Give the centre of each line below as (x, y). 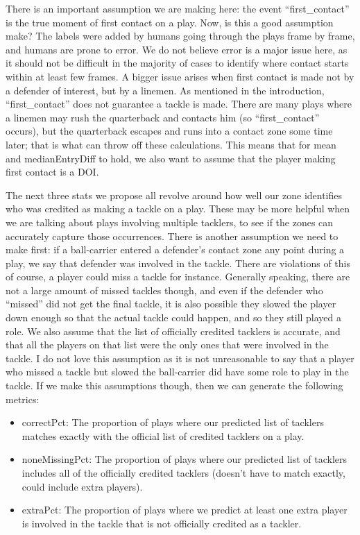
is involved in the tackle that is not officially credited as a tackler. (162, 523)
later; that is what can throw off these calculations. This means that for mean (171, 144)
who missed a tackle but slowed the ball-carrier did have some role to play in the (177, 372)
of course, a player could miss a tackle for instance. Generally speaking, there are (178, 277)
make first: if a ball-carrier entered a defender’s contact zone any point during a (175, 249)
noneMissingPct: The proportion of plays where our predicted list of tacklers (185, 459)
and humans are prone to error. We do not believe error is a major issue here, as (177, 49)
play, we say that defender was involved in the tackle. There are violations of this (178, 263)
